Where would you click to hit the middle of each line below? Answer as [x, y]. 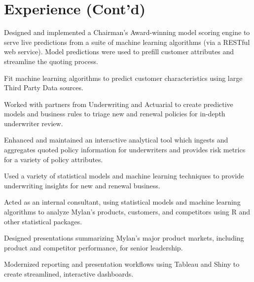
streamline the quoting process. [51, 61]
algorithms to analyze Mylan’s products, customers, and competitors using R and [127, 212]
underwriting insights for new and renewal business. [82, 185]
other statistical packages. [43, 221]
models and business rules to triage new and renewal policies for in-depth [115, 114]
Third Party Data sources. [44, 88]
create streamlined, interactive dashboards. [69, 274]
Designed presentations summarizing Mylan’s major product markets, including [124, 238]
